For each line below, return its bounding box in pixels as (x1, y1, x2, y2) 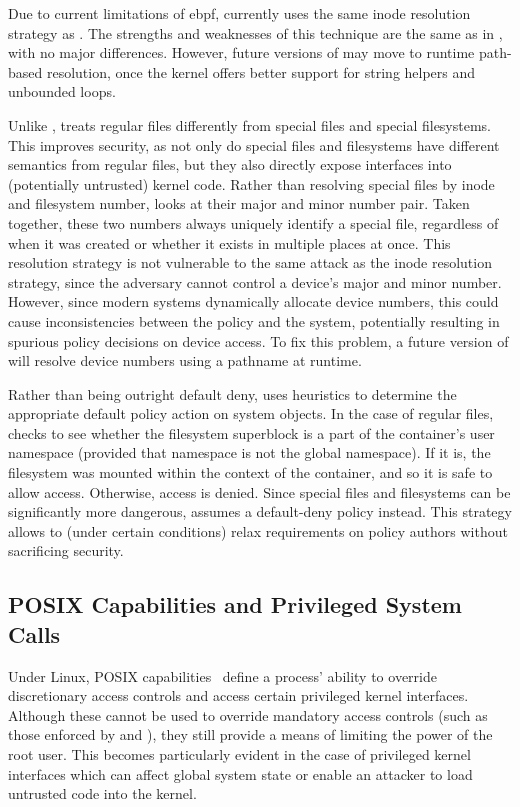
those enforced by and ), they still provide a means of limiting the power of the (8, 724, 493, 745)
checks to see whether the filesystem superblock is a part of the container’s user (8, 422, 495, 443)
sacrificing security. (8, 540, 124, 561)
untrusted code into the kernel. (8, 783, 197, 804)
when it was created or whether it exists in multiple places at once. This (8, 232, 451, 253)
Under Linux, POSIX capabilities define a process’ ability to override (8, 665, 437, 686)
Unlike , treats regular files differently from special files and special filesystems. (8, 114, 491, 135)
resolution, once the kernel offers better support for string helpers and (46, 61, 476, 82)
